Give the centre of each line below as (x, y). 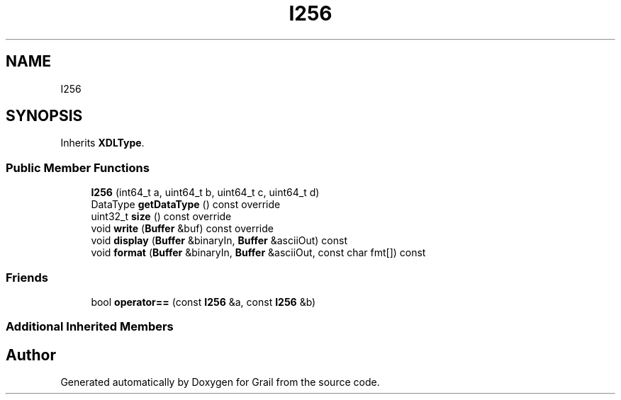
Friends (27, 277)
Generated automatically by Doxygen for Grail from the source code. (220, 382)
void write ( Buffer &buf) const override (182, 229)
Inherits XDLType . (102, 143)
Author (31, 355)
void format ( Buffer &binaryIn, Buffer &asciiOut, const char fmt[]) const (258, 253)
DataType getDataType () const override (186, 205)
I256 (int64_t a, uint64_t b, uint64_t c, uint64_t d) (205, 193)
